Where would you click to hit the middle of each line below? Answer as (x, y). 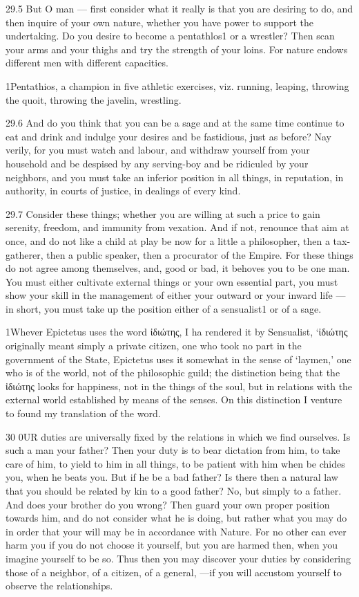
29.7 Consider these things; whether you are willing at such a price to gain (163, 213)
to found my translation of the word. (83, 413)
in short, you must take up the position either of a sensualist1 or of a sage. (164, 308)
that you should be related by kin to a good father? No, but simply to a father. (174, 490)
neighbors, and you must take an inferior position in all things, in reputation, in (175, 177)
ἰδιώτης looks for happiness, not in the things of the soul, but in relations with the (179, 386)
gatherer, (25, 254)
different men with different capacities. (87, 63)
